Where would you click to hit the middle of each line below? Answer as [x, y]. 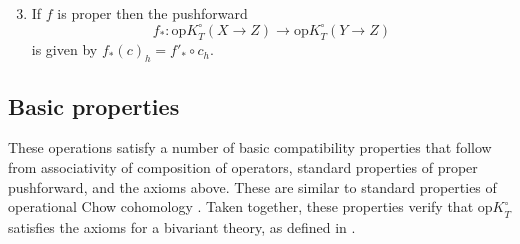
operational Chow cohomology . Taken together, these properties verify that [241, 206]
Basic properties [94, 105]
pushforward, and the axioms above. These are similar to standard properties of [252, 186]
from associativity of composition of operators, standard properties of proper [243, 166]
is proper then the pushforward [152, 13]
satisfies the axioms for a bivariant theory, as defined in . [182, 226]
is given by [64, 49]
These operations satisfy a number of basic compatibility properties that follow [250, 147]
